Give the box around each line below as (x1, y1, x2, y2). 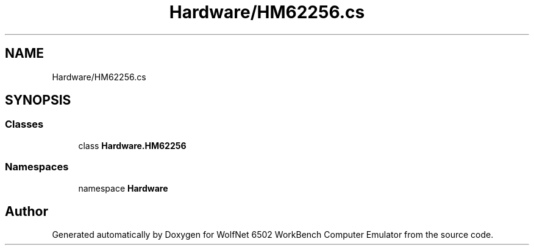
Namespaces (5, 161, 69, 173)
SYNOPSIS (5, 92, 71, 108)
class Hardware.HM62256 (78, 140, 187, 151)
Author (5, 203, 48, 219)
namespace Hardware (78, 182, 168, 193)
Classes (5, 118, 44, 131)
